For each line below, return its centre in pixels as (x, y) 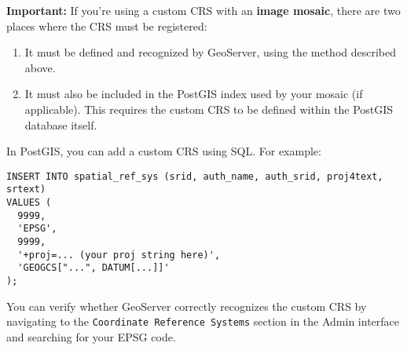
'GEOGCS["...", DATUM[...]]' (93, 268)
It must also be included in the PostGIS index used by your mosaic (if (194, 94)
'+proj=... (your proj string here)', (119, 255)
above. (40, 67)
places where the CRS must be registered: (107, 26)
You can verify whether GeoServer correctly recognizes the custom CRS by (187, 306)
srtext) (26, 190)
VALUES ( (29, 203)
